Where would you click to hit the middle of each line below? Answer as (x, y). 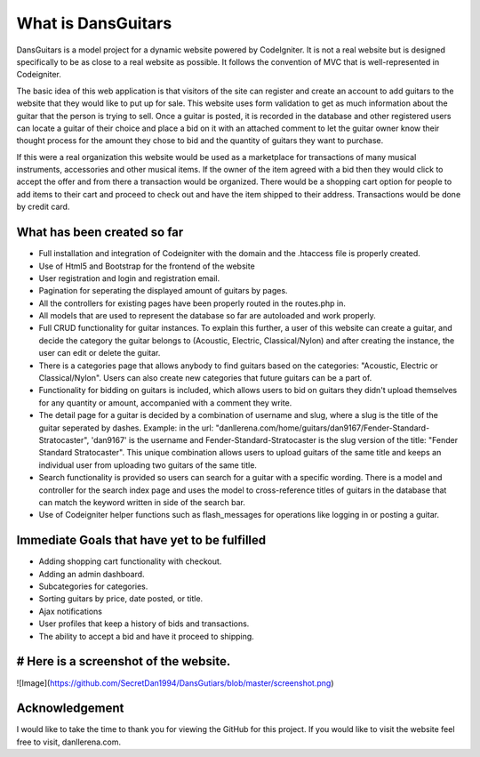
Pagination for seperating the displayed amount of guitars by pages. (163, 291)
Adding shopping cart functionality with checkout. (130, 561)
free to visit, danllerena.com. (69, 742)
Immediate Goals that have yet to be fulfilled (141, 540)
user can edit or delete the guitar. (100, 353)
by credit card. (43, 207)
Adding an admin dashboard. (92, 574)
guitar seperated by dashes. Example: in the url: (126, 428)
